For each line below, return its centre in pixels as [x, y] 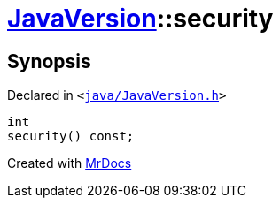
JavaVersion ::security [140, 19]
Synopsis [49, 61]
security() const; [71, 137]
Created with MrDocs [70, 163]
